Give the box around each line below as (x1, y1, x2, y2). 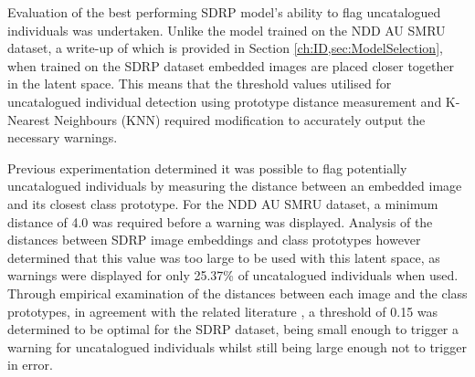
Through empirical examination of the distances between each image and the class (7, 283, 468, 302)
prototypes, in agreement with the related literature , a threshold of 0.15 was (7, 301, 438, 320)
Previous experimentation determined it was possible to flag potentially (7, 158, 407, 177)
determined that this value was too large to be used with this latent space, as (7, 247, 440, 267)
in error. (7, 355, 53, 374)
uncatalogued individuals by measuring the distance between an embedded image (7, 176, 462, 195)
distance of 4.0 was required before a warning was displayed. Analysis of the (7, 212, 433, 231)
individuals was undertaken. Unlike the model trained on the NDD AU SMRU (7, 20, 446, 39)
